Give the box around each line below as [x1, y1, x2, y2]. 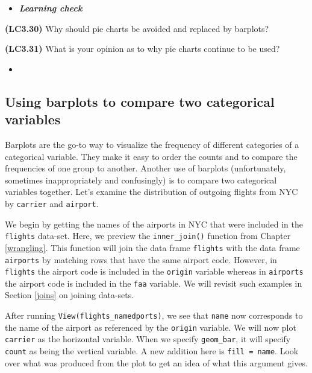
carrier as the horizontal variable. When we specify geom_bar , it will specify [5, 333, 291, 345]
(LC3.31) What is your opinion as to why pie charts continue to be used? [5, 42, 280, 55]
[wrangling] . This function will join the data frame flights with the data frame [5, 241, 300, 253]
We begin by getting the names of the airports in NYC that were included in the [5, 217, 303, 230]
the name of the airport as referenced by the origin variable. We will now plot [5, 320, 296, 333]
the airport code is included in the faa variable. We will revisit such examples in [5, 276, 302, 289]
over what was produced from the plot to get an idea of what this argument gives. [5, 356, 308, 369]
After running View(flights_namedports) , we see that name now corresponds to [5, 309, 303, 322]
